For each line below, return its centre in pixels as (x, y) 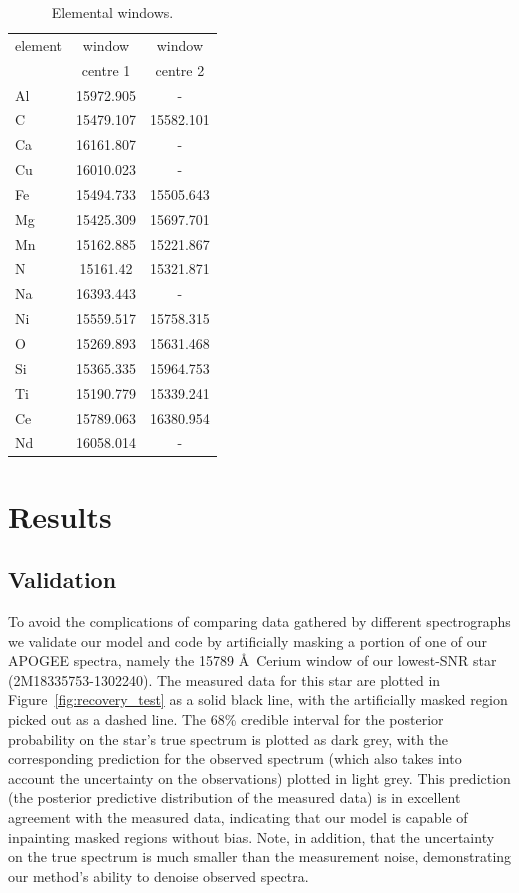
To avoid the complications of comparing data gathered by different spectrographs (259, 621)
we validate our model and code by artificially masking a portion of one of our (247, 640)
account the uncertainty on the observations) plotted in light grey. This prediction (259, 777)
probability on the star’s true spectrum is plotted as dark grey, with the (228, 738)
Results (60, 515)
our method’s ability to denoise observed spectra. (158, 875)
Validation (62, 579)
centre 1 (106, 69)
